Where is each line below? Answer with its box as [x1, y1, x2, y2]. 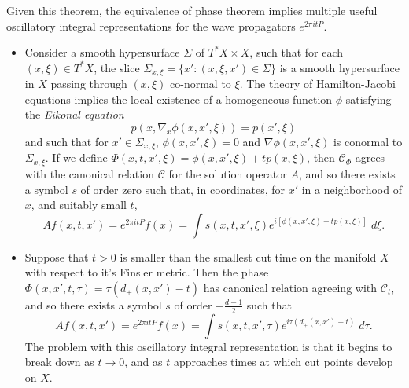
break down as [24, 353, 94, 370]
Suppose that [24, 248, 89, 265]
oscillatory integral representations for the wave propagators [6, 17, 296, 34]
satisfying [345, 90, 392, 107]
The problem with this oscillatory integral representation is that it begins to [24, 338, 392, 354]
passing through [50, 75, 127, 92]
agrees [355, 149, 385, 166]
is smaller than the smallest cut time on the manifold [120, 248, 377, 265]
